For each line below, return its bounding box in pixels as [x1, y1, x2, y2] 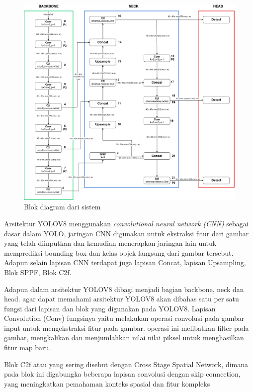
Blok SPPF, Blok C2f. [4, 267, 72, 277]
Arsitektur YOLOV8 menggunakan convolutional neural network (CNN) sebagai [4, 218, 249, 228]
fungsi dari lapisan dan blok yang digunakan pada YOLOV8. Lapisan [4, 303, 216, 313]
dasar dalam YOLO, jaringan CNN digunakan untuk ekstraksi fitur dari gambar [4, 228, 249, 238]
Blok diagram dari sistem [24, 201, 101, 212]
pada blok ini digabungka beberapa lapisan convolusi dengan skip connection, [4, 369, 241, 379]
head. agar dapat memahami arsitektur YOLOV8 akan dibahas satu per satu [4, 294, 239, 304]
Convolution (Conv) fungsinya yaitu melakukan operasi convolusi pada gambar [4, 313, 245, 323]
